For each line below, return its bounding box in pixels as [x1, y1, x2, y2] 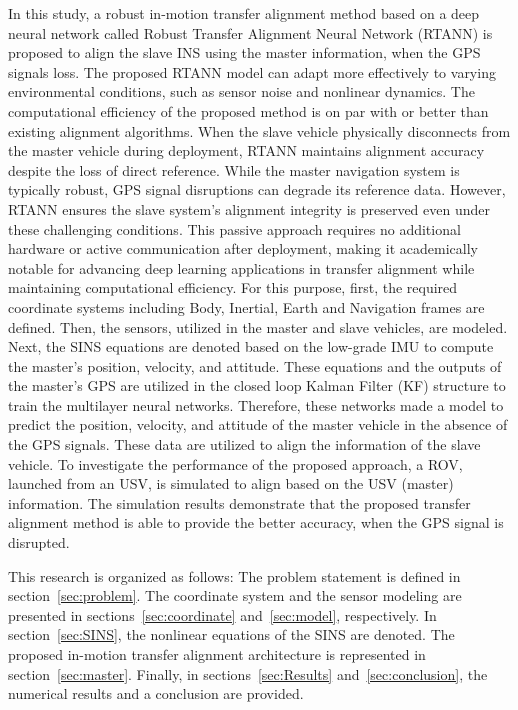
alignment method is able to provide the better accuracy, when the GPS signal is [8, 512, 504, 533]
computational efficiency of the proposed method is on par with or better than [8, 100, 489, 121]
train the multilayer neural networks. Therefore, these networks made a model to [8, 394, 504, 415]
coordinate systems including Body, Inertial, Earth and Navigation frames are [8, 296, 485, 317]
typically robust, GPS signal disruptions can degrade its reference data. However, [8, 179, 506, 200]
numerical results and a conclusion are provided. [8, 683, 304, 704]
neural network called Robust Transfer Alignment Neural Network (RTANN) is [8, 22, 493, 43]
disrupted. [8, 532, 70, 553]
